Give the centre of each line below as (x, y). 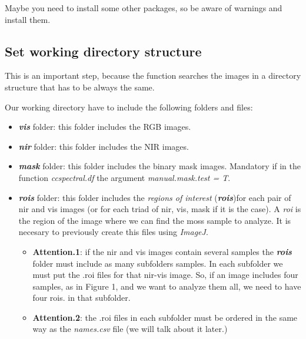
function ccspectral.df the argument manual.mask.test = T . (124, 177)
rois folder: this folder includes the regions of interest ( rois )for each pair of (155, 197)
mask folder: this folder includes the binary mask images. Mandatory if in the (160, 166)
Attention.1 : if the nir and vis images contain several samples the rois (162, 251)
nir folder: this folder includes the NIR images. (104, 146)
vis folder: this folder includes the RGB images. (105, 127)
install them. (28, 19)
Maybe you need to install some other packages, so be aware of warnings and (144, 8)
